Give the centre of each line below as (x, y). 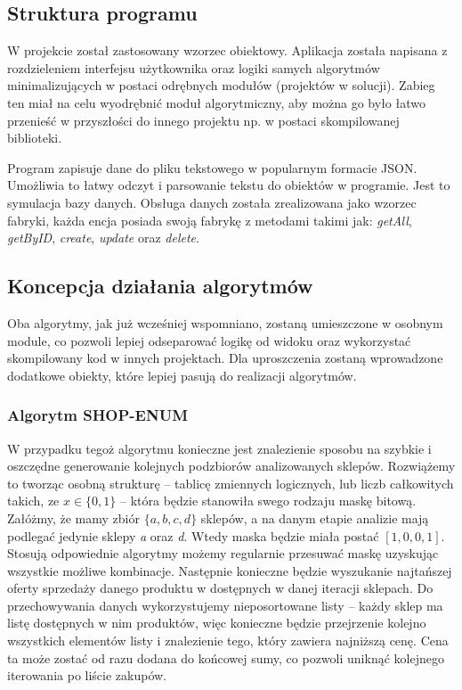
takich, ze (33, 501)
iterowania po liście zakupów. (87, 675)
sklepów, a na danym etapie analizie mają (315, 517)
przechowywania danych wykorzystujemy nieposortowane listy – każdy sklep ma (225, 605)
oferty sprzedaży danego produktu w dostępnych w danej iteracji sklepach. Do (220, 588)
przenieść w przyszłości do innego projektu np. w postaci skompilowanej (203, 120)
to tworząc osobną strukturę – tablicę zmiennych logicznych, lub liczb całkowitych (231, 483)
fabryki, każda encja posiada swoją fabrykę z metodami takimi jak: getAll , (210, 220)
